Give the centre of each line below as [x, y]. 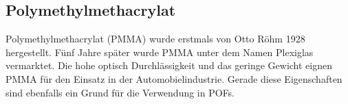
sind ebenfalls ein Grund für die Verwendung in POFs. [120, 92]
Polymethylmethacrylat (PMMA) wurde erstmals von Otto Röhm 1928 [155, 39]
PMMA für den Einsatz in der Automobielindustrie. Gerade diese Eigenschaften [174, 78]
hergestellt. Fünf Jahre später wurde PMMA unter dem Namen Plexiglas [160, 52]
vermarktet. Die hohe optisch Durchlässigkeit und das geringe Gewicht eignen [169, 65]
